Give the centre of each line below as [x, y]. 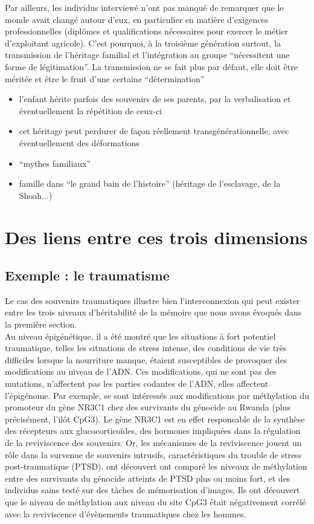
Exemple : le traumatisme [87, 275]
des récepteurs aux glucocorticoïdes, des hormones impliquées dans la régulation [153, 431]
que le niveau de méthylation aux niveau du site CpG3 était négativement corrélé [155, 501]
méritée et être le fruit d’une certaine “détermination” [105, 78]
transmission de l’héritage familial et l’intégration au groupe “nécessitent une [147, 55]
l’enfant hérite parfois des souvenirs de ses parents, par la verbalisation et [155, 99]
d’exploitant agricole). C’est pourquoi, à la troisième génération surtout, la [143, 43]
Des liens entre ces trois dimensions [156, 237]
